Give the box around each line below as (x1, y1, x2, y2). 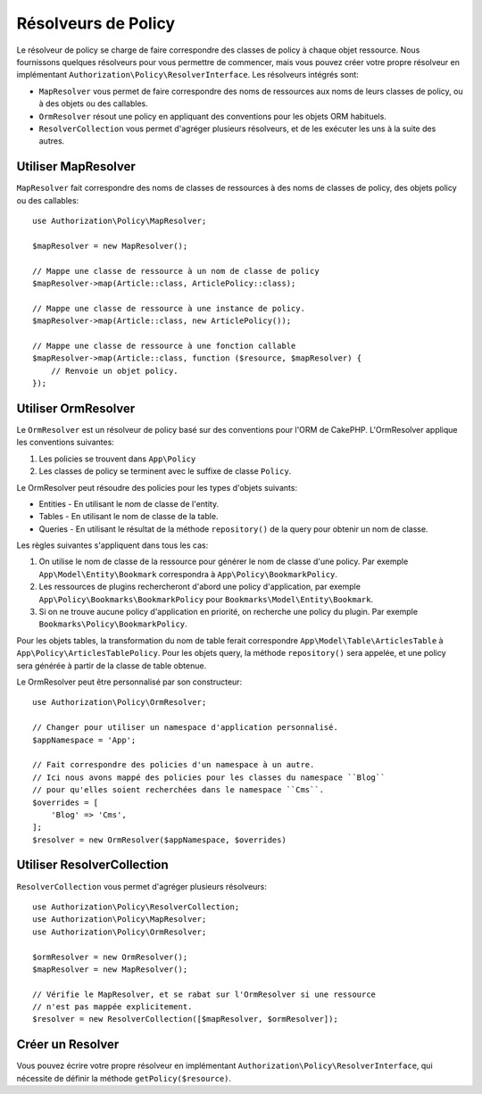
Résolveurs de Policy (16, 13, 176, 33)
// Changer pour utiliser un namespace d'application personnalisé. (32, 723, 338, 733)
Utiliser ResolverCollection (16, 858, 169, 873)
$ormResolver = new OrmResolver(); (32, 951, 188, 962)
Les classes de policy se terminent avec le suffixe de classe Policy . (38, 466, 292, 477)
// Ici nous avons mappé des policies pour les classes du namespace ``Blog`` (32, 772, 386, 783)
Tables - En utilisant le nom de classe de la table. (38, 511, 219, 522)
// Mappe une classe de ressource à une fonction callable (32, 340, 296, 351)
